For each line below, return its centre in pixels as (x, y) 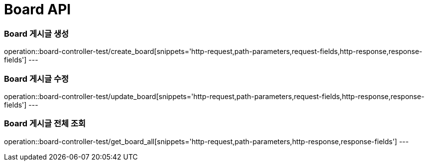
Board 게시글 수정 (37, 79)
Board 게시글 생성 (37, 33)
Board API (38, 9)
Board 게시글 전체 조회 (45, 124)
